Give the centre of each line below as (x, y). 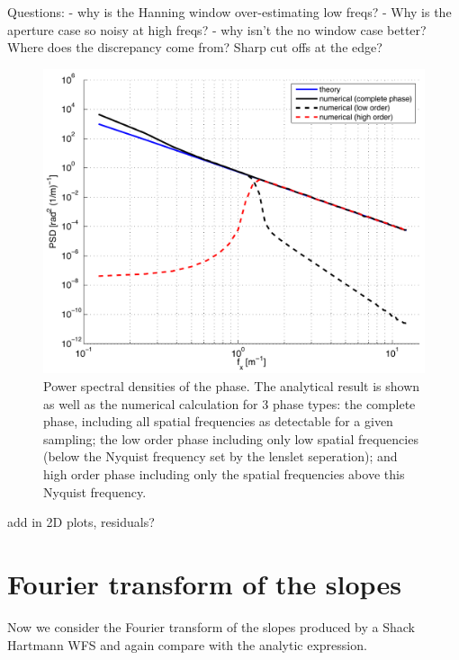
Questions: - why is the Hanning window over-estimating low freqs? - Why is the (229, 12)
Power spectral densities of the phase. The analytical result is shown (232, 386)
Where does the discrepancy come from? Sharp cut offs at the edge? (195, 47)
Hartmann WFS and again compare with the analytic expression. (187, 644)
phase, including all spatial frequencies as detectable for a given (218, 421)
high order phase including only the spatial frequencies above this (224, 474)
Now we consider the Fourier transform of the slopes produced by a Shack (211, 626)
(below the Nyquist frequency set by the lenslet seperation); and (220, 456)
